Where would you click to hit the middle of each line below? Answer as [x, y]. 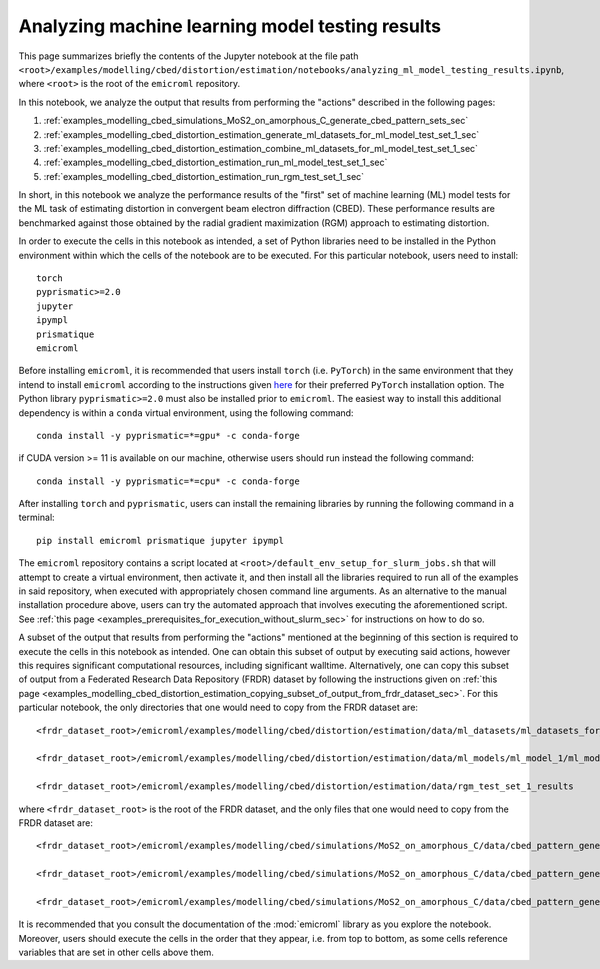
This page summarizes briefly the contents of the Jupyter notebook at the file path [188, 56]
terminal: [36, 517]
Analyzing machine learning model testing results [230, 26]
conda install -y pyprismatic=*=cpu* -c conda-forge [168, 481]
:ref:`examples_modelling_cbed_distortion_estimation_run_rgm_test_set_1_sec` [204, 176]
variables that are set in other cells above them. [116, 952]
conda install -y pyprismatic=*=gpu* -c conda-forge [168, 435]
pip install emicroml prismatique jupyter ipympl [160, 540]
